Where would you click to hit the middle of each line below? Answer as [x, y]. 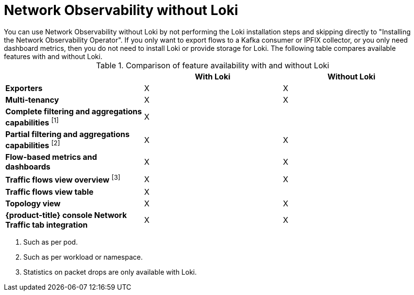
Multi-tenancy [32, 100]
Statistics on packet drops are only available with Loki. [110, 272]
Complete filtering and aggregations [74, 111]
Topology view [33, 203]
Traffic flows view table [50, 192]
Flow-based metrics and [51, 157]
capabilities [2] [33, 145]
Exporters [24, 88]
